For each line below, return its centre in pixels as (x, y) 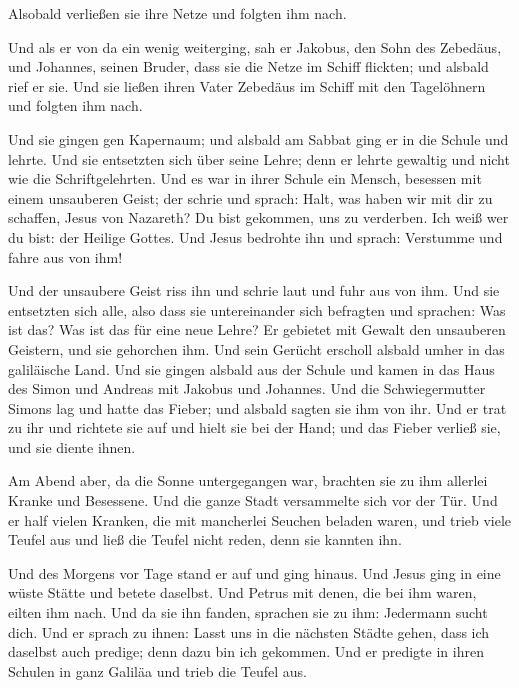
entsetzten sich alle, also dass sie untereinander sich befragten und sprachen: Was (257, 309)
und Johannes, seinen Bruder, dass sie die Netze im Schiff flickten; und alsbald (248, 66)
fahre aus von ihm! (65, 256)
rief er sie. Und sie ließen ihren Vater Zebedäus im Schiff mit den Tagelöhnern (247, 85)
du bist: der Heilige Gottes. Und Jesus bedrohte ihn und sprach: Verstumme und (255, 236)
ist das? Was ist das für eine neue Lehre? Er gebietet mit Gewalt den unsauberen (257, 329)
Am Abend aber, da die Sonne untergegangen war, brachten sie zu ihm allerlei (248, 480)
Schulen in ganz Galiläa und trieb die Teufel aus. (157, 670)
